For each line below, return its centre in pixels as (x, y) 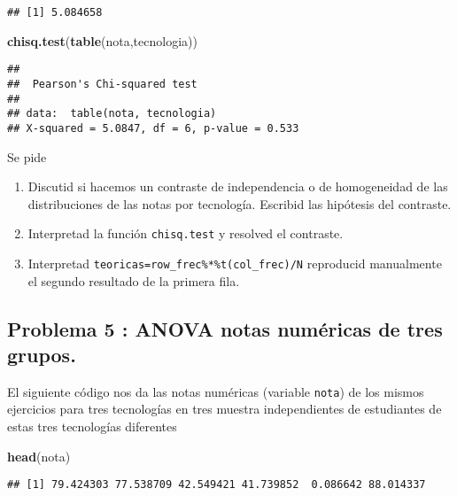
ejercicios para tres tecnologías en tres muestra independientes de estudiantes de (225, 409)
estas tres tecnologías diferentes (92, 426)
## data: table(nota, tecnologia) (112, 114)
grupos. (42, 354)
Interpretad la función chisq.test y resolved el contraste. (186, 233)
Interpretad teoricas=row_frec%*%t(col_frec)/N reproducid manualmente (235, 263)
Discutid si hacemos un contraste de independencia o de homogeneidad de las (238, 186)
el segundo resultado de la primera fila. (134, 280)
